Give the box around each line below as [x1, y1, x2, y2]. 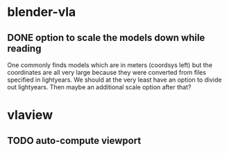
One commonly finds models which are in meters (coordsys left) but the [7, 61, 213, 69]
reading [7, 42, 42, 54]
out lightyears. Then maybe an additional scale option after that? [7, 83, 192, 91]
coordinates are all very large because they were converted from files [7, 69, 207, 76]
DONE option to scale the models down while [7, 32, 205, 44]
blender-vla [7, 4, 76, 20]
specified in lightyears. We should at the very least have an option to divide [7, 75, 222, 84]
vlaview [7, 107, 53, 123]
